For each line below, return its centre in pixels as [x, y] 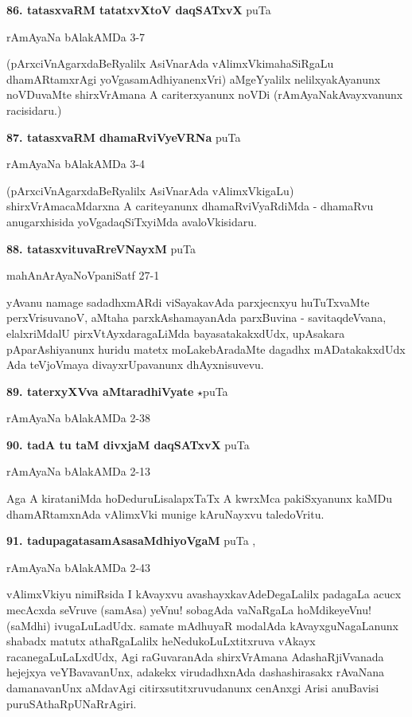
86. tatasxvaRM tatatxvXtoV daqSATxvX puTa [139, 10]
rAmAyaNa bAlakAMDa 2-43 [79, 567]
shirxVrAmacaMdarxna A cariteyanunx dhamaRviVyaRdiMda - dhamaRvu [190, 206]
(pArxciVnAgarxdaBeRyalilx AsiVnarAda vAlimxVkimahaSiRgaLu [170, 63]
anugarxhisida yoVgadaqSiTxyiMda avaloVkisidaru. [132, 221]
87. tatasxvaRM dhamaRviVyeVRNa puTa [124, 137]
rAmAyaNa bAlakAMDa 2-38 [79, 418]
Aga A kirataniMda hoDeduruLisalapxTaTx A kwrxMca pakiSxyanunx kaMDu [200, 498]
